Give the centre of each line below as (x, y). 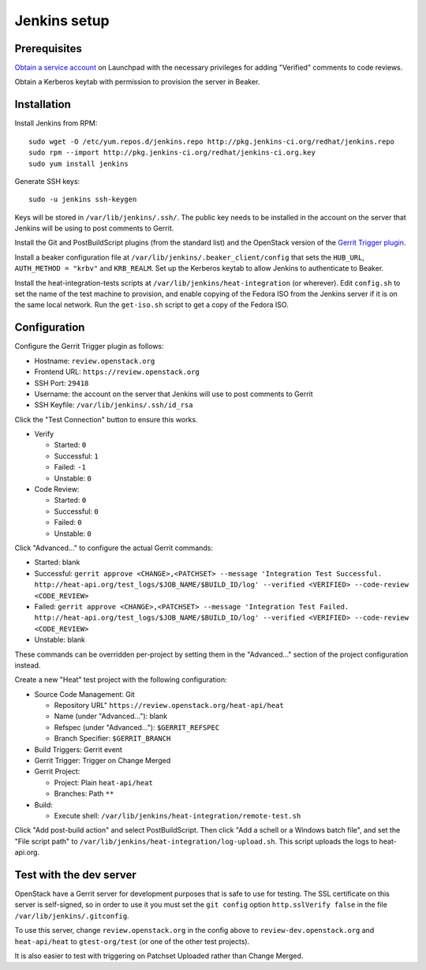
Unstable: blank (60, 640)
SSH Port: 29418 (62, 383)
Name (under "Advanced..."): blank (111, 716)
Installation (43, 105)
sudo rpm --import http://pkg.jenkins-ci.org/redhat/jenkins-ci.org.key (172, 153)
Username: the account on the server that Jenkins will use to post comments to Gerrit (174, 394)
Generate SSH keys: (47, 181)
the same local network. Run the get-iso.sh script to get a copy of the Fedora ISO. (152, 305)
